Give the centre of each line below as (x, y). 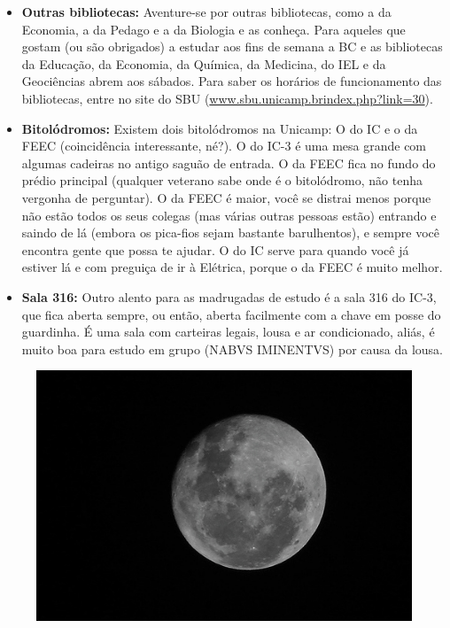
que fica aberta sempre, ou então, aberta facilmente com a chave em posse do (231, 314)
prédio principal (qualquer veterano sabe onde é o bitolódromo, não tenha (222, 180)
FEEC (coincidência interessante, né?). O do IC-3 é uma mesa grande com (224, 146)
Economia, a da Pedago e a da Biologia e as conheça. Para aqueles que (213, 29)
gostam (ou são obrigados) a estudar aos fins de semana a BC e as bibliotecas (232, 47)
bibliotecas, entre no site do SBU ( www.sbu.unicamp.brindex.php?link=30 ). (227, 98)
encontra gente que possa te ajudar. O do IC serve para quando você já (215, 249)
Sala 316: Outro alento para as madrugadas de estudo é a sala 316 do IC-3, (229, 296)
